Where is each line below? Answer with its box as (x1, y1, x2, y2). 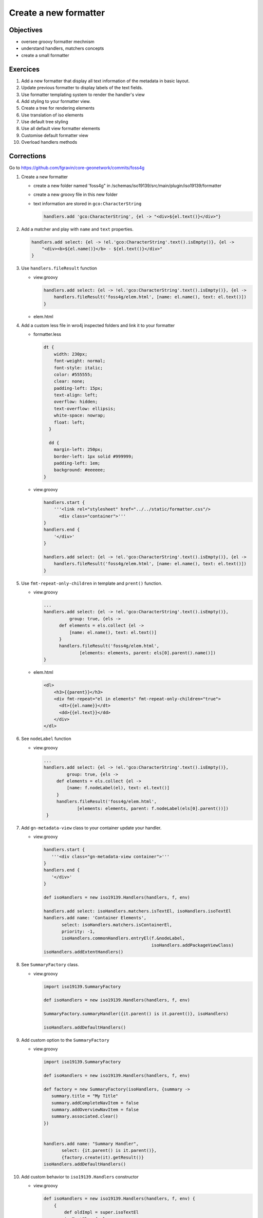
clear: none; (54, 379, 85, 384)
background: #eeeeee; (54, 467, 106, 473)
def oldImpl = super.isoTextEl (64, 1210, 139, 1215)
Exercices (9, 65, 40, 73)
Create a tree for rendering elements (21, 105, 95, 111)
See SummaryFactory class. (21, 962, 79, 968)
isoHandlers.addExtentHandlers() (43, 949, 124, 955)
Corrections (9, 152, 46, 160)
